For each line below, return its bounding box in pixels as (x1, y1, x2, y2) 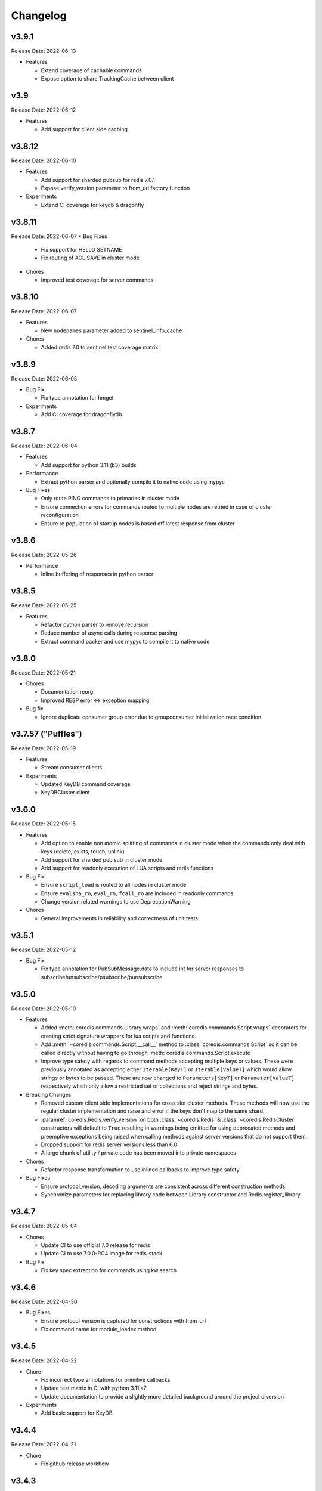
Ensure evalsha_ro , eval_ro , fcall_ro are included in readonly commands (41, 889, 234, 897)
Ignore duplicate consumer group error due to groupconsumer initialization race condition (41, 713, 262, 720)
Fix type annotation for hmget (41, 394, 114, 401)
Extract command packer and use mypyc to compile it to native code (41, 638, 210, 645)
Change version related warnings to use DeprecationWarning (41, 898, 191, 905)
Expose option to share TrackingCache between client (41, 75, 174, 82)
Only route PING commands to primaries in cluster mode (41, 495, 180, 502)
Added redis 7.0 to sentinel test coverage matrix (41, 344, 159, 351)
